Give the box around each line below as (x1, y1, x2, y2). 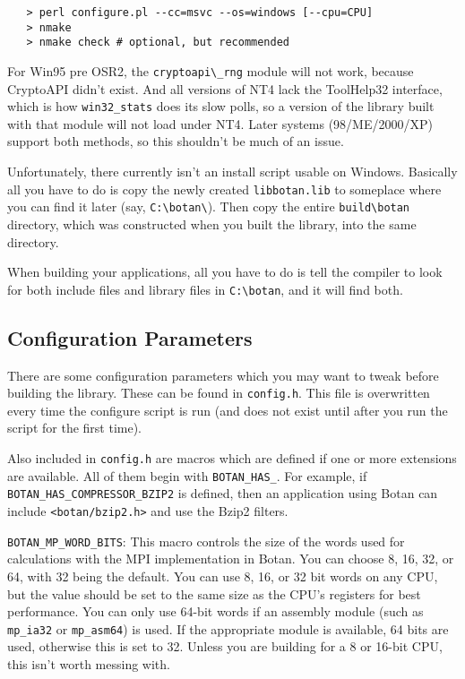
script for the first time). (7, 418, 142, 437)
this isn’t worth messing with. (7, 654, 170, 673)
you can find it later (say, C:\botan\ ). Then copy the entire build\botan (7, 197, 410, 216)
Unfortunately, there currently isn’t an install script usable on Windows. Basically (7, 162, 458, 181)
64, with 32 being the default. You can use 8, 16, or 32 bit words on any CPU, (7, 566, 438, 585)
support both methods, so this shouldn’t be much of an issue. (7, 132, 344, 150)
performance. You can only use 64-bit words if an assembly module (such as (7, 602, 424, 621)
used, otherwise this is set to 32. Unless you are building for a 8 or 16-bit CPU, (7, 637, 443, 656)
